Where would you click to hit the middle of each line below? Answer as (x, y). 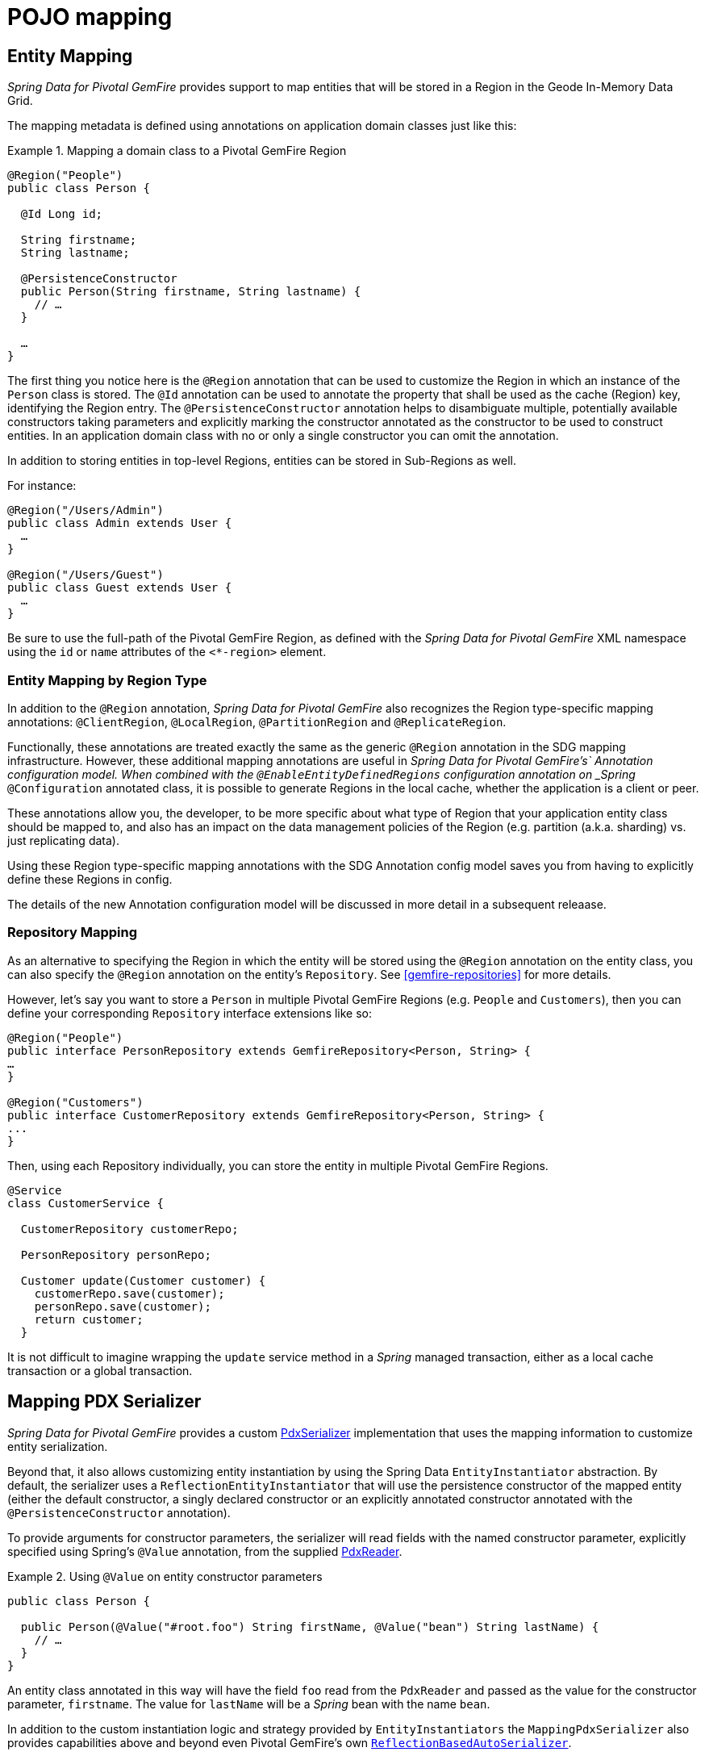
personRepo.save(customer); (123, 1306)
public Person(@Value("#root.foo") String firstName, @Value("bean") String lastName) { (310, 1626)
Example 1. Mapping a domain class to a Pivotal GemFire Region (177, 151)
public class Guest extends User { (120, 588)
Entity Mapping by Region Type (107, 680)
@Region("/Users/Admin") (86, 510)
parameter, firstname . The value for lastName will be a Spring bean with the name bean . (249, 1704)
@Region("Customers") (75, 1102)
